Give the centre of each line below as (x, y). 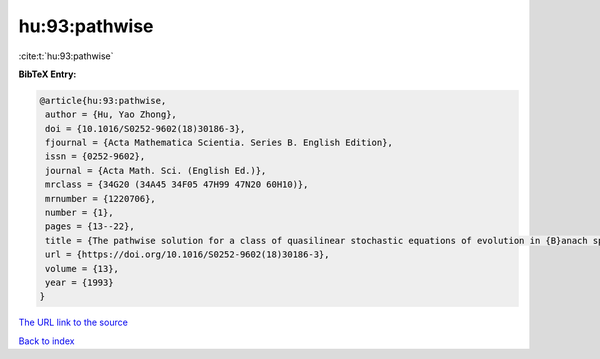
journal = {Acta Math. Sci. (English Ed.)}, (156, 170)
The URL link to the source (73, 322)
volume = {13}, (82, 268)
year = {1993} (79, 282)
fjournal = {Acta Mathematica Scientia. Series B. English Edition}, (219, 143)
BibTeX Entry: (47, 74)
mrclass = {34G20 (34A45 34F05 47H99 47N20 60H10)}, (177, 184)
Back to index (46, 341)
